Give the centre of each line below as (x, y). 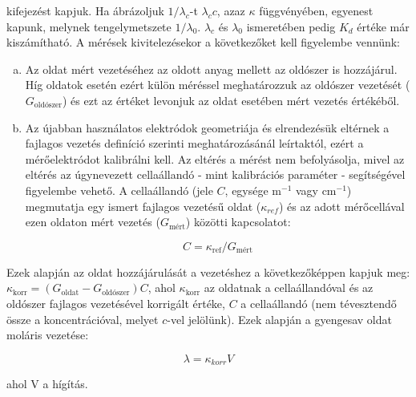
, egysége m (253, 190)
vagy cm (316, 190)
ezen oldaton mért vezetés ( (93, 222)
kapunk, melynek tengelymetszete (89, 26)
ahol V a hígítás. (47, 384)
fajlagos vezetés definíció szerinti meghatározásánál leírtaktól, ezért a (194, 143)
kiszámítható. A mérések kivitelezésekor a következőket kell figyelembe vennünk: (204, 42)
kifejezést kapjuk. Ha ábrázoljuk (85, 10)
